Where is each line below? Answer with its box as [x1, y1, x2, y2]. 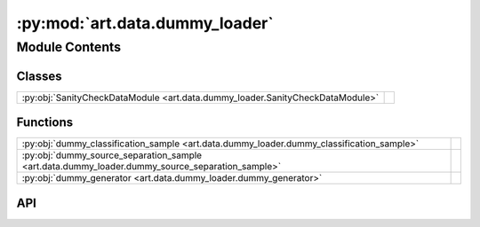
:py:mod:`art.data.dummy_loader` [16, 13, 275, 33]
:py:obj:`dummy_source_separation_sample [21, 149, 203, 161]
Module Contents [16, 39, 122, 55]
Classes [16, 68, 62, 83]
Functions [16, 115, 74, 130]
